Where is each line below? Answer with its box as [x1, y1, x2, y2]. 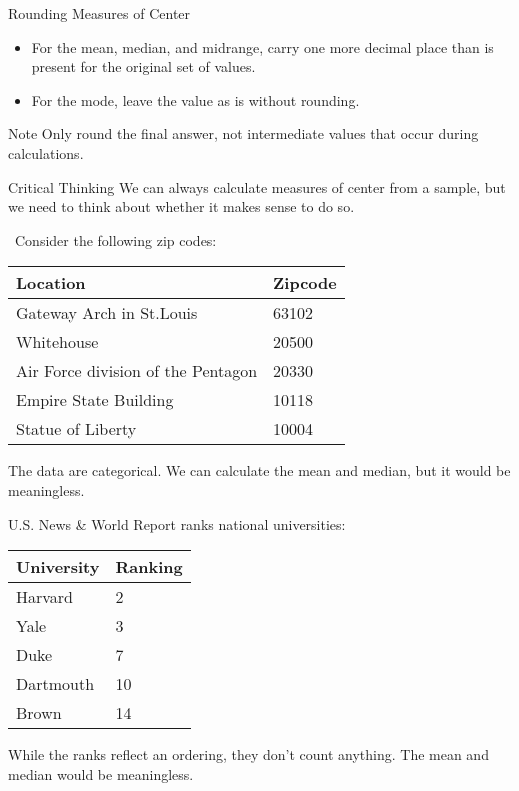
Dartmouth [16, 672, 95, 696]
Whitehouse [16, 330, 99, 354]
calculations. [8, 142, 84, 163]
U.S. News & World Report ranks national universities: [8, 513, 346, 534]
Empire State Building [16, 388, 174, 412]
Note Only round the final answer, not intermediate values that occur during [8, 123, 479, 144]
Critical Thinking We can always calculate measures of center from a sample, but [8, 176, 506, 197]
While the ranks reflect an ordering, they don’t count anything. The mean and [8, 744, 489, 765]
